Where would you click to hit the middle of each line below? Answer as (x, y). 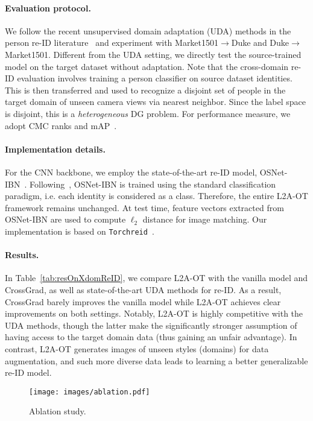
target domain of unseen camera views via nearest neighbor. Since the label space (155, 102)
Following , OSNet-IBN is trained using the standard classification (153, 184)
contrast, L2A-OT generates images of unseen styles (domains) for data (137, 348)
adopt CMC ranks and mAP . (61, 125)
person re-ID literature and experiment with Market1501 (112, 43)
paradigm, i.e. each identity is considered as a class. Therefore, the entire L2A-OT (156, 196)
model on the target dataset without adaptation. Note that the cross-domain (147, 66)
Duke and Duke (260, 43)
